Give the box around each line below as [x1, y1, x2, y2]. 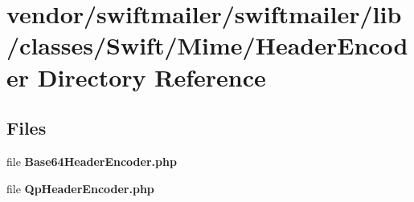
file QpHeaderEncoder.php [6, 180, 154, 196]
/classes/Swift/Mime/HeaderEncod [6, 29, 408, 62]
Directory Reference [37, 60, 266, 93]
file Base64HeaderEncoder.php [6, 152, 177, 169]
